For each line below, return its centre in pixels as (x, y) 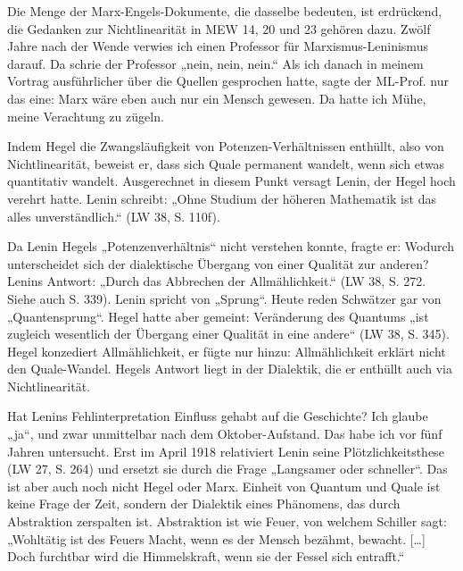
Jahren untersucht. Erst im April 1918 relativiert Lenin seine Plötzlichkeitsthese (226, 451)
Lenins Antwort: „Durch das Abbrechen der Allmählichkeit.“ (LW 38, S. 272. (217, 281)
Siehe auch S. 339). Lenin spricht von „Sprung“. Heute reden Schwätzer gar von (224, 298)
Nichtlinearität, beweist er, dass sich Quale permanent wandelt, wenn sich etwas (226, 163)
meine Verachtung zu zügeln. (86, 116)
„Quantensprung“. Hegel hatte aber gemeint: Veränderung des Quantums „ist (218, 316)
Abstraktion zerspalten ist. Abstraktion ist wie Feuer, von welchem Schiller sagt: (227, 521)
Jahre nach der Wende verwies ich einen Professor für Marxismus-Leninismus (218, 46)
